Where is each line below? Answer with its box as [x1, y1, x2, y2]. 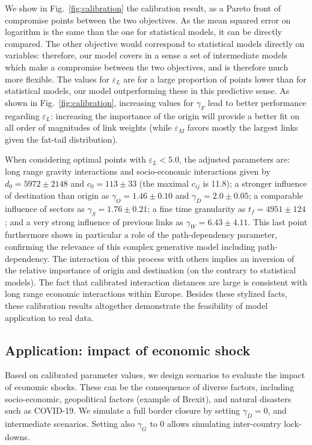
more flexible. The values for [5, 72, 109, 85]
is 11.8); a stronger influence [203, 176, 307, 189]
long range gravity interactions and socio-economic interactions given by [5, 164, 271, 177]
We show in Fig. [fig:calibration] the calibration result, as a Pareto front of [5, 2, 281, 14]
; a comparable [248, 188, 304, 201]
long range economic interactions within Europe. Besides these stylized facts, [5, 287, 287, 300]
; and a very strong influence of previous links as [5, 215, 183, 228]
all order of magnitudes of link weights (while [5, 121, 172, 134]
